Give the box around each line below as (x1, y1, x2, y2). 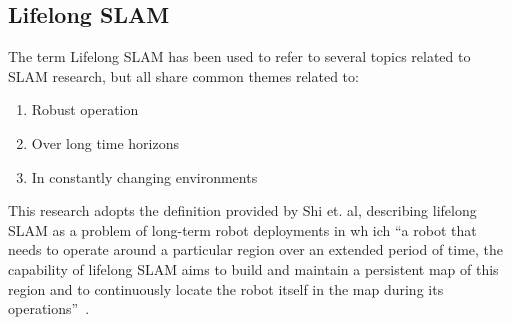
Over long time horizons (31, 132, 179, 153)
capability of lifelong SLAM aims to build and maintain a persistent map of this (8, 258, 499, 279)
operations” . (8, 298, 90, 319)
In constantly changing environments (31, 166, 258, 187)
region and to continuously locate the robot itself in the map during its (8, 278, 444, 299)
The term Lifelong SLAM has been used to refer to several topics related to (8, 46, 471, 67)
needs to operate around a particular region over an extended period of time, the (8, 239, 504, 260)
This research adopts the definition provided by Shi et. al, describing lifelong (8, 200, 477, 221)
